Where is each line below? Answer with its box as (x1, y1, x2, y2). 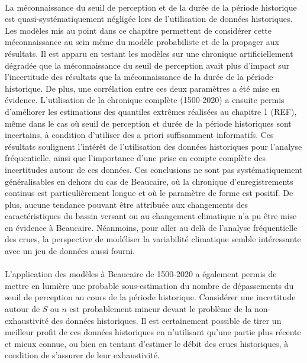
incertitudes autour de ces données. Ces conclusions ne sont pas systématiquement (5, 163, 303, 175)
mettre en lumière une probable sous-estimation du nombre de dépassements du (5, 279, 294, 291)
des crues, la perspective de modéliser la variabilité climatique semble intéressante (5, 233, 301, 245)
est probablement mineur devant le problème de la (69, 303, 252, 315)
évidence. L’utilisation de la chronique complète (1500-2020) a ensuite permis (5, 94, 285, 106)
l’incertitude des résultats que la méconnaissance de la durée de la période (5, 70, 273, 83)
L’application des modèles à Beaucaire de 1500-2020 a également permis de (5, 268, 277, 280)
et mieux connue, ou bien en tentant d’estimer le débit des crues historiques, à (5, 337, 289, 349)
